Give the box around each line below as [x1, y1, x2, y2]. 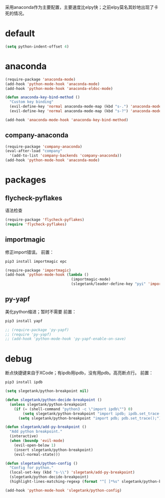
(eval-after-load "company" [5, 149, 63, 154]
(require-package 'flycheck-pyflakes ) [5, 218, 84, 222]
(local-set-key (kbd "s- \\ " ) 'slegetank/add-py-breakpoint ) [9, 470, 135, 475]
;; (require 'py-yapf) [5, 332, 52, 337]
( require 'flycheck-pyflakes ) [5, 221, 67, 227]
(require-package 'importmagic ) [5, 268, 71, 273]
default [5, 28, 35, 39]
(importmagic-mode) [71, 277, 111, 282]
